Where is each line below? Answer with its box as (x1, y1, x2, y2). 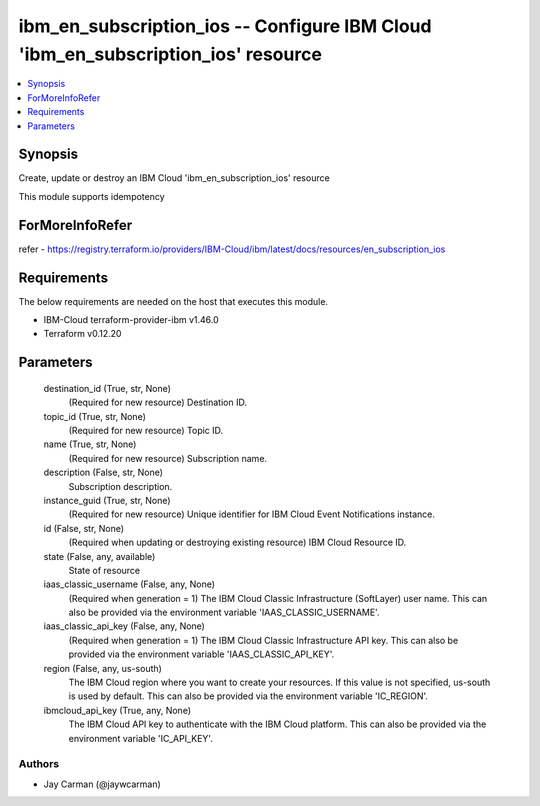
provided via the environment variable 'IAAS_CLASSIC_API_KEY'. (68, 648, 335, 660)
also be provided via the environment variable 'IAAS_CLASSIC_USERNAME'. (68, 606, 380, 619)
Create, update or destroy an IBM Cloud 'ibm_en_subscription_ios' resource (18, 172, 330, 184)
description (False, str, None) (43, 466, 164, 479)
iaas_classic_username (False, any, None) (43, 578, 215, 590)
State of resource (68, 564, 141, 576)
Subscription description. (68, 480, 173, 492)
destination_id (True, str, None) (43, 382, 172, 394)
